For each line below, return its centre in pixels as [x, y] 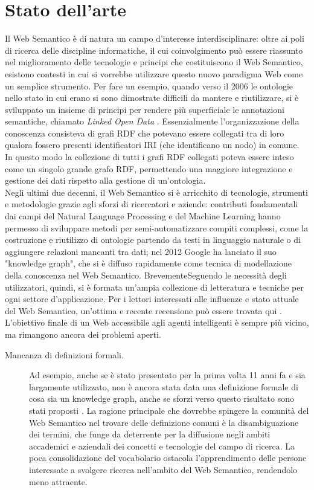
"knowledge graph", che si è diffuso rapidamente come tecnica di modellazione [148, 263]
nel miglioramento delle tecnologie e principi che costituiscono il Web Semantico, [154, 62]
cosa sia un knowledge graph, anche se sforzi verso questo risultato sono [162, 398]
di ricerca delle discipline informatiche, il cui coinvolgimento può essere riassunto [154, 50]
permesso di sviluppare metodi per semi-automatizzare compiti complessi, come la [157, 227]
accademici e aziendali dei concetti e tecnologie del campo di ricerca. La [162, 446]
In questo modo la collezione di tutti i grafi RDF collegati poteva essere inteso [149, 157]
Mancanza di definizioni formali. [64, 354]
